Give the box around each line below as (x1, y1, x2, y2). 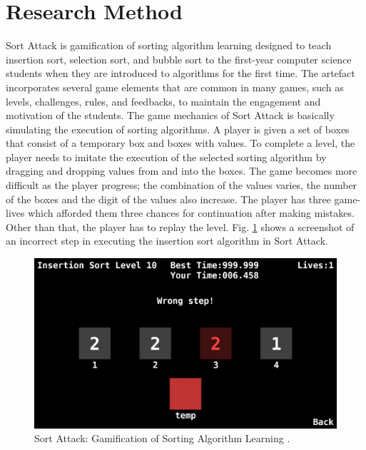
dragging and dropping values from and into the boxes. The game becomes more (6, 163, 357, 178)
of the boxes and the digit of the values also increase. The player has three (6, 191, 331, 206)
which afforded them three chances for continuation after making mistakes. (28, 205, 355, 220)
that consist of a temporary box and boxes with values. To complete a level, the (6, 135, 355, 150)
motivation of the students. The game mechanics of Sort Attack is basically (6, 108, 335, 123)
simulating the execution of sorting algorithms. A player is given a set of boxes (6, 121, 350, 136)
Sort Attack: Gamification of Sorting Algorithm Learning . (34, 431, 290, 446)
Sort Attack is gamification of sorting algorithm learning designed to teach (6, 38, 332, 53)
